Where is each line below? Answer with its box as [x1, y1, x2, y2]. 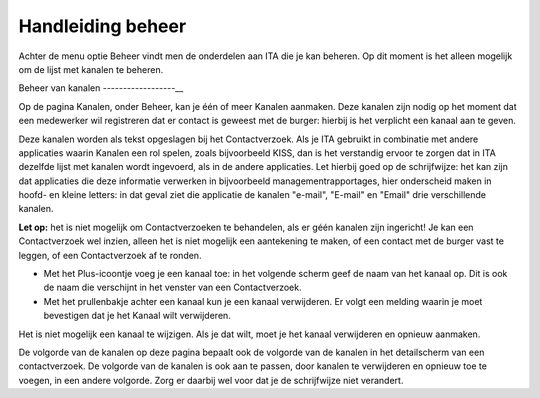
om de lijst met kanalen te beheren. [18, 63, 164, 75]
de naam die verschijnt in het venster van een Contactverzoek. [43, 281, 302, 294]
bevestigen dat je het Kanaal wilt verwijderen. [43, 310, 232, 322]
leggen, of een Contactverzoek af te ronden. [18, 249, 202, 261]
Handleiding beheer [18, 15, 187, 37]
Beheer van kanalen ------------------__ [18, 82, 184, 94]
